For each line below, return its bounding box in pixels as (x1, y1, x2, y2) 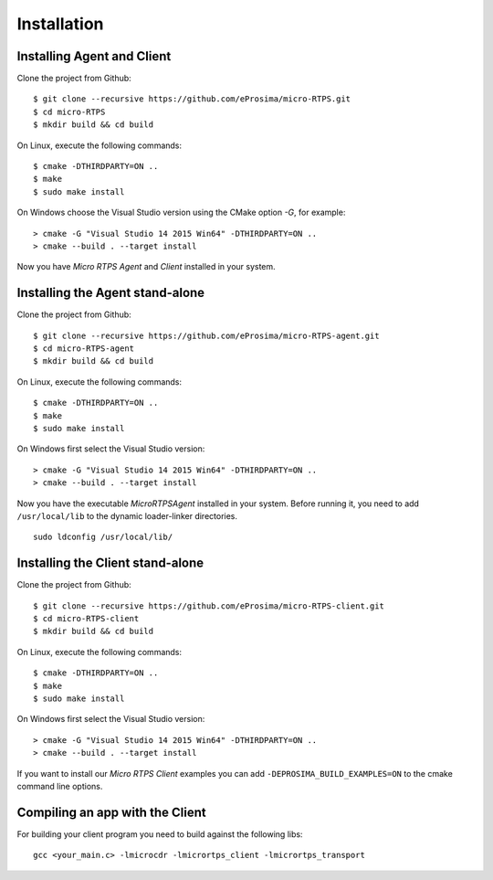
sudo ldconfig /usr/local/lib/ (33, 532, 173, 543)
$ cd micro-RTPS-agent (33, 344, 135, 354)
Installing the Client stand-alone (16, 556, 205, 571)
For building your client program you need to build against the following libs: (16, 828, 303, 840)
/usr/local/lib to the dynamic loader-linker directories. (16, 510, 237, 521)
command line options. (16, 780, 103, 791)
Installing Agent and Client (16, 48, 172, 64)
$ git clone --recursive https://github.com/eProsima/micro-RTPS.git (33, 94, 351, 104)
